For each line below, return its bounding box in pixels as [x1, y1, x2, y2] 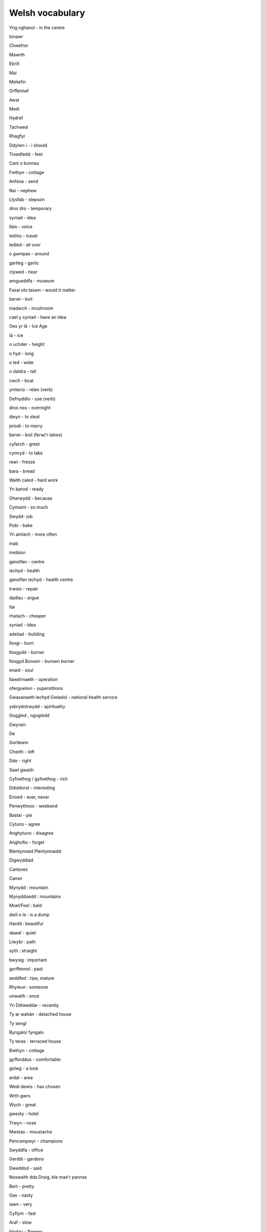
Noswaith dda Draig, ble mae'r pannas [9, 1174, 87, 1180]
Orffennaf [9, 88, 29, 94]
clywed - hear [9, 269, 38, 275]
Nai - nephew [9, 187, 37, 193]
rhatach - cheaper [9, 613, 46, 618]
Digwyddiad [9, 857, 34, 863]
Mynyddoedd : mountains [9, 893, 61, 899]
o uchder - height [9, 342, 45, 347]
